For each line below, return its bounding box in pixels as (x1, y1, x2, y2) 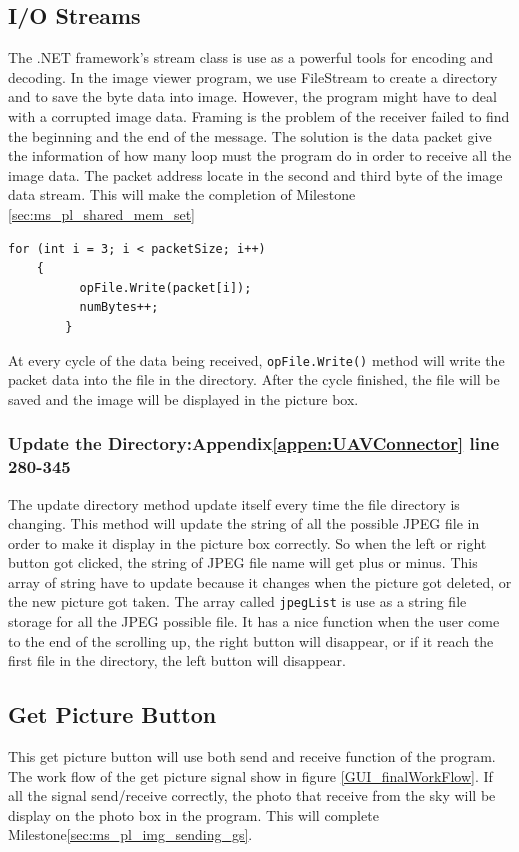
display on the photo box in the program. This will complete (8, 804, 379, 825)
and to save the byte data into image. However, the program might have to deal (8, 86, 497, 107)
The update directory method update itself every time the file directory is (8, 493, 460, 514)
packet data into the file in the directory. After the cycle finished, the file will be (8, 369, 500, 390)
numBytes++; (79, 300, 159, 315)
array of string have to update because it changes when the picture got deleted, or (8, 571, 512, 592)
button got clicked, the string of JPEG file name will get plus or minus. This (8, 552, 478, 573)
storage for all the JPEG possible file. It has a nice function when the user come (8, 611, 500, 632)
